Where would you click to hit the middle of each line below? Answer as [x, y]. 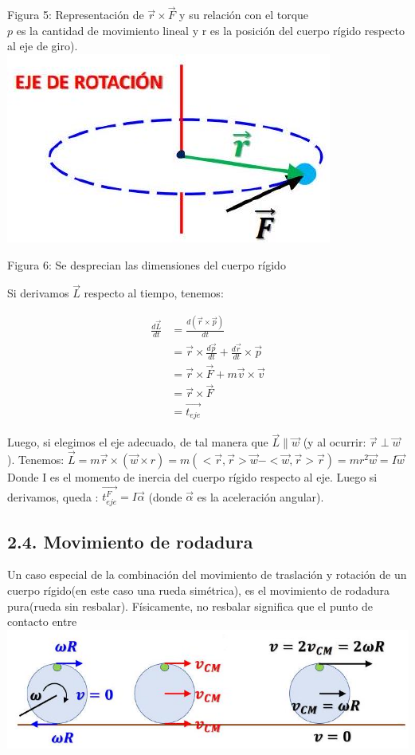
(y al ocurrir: [335, 442]
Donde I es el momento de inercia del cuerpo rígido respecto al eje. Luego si [192, 477]
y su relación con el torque [244, 15]
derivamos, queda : [53, 496]
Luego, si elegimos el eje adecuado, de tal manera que [138, 442]
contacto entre [42, 621]
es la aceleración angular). [260, 496]
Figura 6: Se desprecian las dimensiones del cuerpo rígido [147, 264]
